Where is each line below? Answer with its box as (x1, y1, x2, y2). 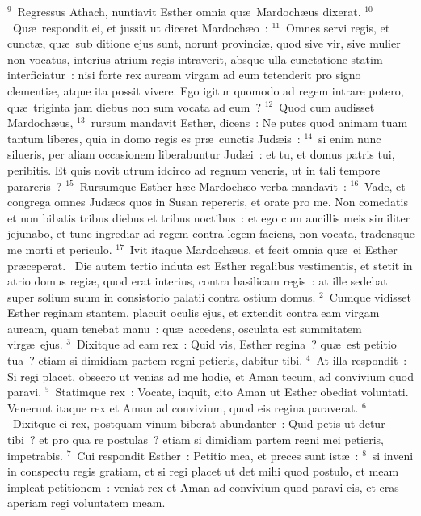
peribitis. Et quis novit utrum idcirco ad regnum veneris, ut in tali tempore (7, 161, 381, 178)
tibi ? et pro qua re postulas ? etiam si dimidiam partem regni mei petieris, (7, 431, 384, 448)
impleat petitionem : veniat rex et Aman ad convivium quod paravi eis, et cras (7, 478, 399, 495)
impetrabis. (7, 446, 63, 463)
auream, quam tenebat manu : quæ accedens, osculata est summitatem (7, 319, 362, 336)
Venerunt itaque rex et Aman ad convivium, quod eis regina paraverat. (7, 399, 359, 416)
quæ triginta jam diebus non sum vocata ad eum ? (7, 98, 262, 115)
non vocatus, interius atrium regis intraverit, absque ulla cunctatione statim (7, 50, 383, 67)
